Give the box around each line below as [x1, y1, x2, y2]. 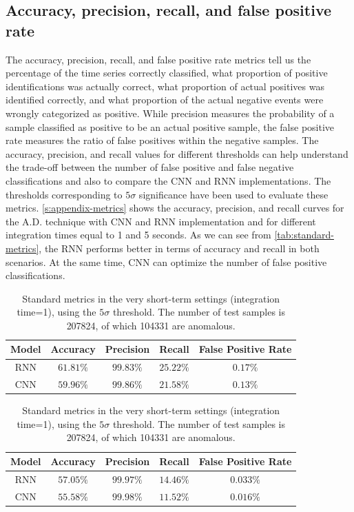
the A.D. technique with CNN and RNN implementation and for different [6, 214, 316, 228]
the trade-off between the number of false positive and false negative [6, 160, 294, 174]
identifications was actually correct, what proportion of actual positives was [6, 79, 324, 93]
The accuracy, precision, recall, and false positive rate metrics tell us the [6, 52, 311, 66]
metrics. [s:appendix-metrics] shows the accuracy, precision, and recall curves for [6, 201, 344, 215]
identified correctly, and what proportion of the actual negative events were [6, 92, 324, 107]
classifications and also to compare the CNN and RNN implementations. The [6, 173, 331, 187]
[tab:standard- [274, 227, 334, 242]
